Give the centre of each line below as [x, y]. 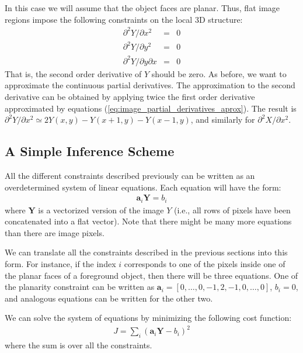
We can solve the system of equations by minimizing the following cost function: [148, 318]
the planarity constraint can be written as [80, 287]
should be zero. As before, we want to [219, 73]
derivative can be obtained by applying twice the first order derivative [130, 96]
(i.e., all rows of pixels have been [232, 210]
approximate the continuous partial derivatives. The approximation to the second [150, 85]
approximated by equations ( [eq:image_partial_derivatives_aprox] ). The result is [151, 108]
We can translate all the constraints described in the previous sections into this [146, 252]
